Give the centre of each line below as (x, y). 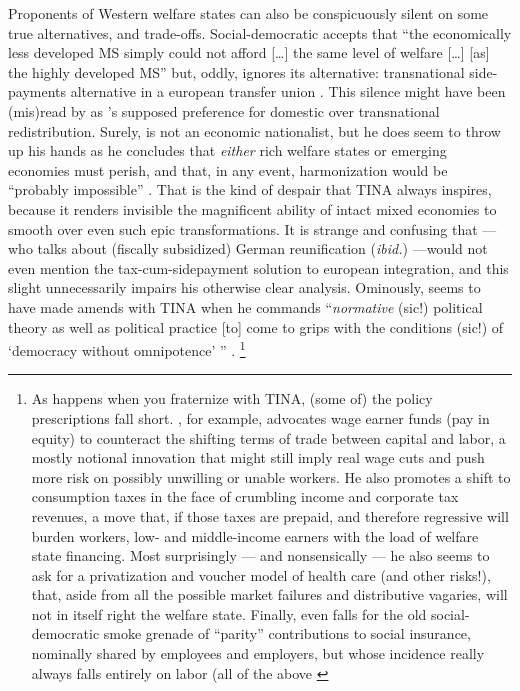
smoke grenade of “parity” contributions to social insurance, (287, 633)
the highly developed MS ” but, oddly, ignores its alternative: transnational (236, 71)
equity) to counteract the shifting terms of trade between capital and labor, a (268, 437)
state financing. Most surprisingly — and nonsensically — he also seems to (260, 555)
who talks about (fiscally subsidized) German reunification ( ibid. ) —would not (248, 248)
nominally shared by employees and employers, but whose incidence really (258, 653)
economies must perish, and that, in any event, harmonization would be (228, 169)
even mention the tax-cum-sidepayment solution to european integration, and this (258, 267)
